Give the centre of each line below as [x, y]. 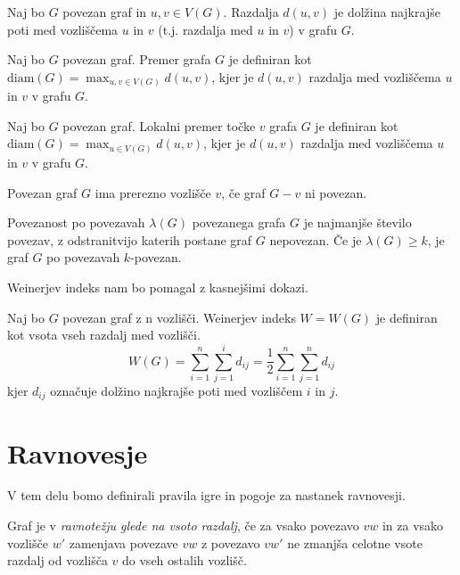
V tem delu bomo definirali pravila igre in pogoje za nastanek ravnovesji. [206, 495]
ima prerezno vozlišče [153, 192]
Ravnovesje [78, 452]
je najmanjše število [357, 222]
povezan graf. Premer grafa [137, 59]
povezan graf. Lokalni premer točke [159, 125]
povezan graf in [105, 12]
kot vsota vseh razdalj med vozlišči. [104, 335]
